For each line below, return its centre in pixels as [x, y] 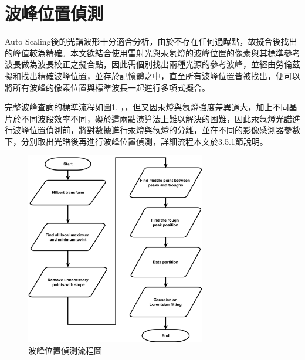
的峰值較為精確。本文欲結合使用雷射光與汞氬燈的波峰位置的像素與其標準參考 [152, 52]
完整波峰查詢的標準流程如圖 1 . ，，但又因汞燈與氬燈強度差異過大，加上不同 [147, 107]
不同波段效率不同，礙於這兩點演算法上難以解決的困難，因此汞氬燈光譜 [156, 118]
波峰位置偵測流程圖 [65, 350]
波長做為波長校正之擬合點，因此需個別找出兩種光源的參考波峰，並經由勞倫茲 [152, 64]
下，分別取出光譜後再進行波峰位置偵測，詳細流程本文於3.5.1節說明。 [136, 141]
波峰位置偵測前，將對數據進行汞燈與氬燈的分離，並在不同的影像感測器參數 [156, 130]
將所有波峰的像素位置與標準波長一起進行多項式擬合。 [107, 87]
